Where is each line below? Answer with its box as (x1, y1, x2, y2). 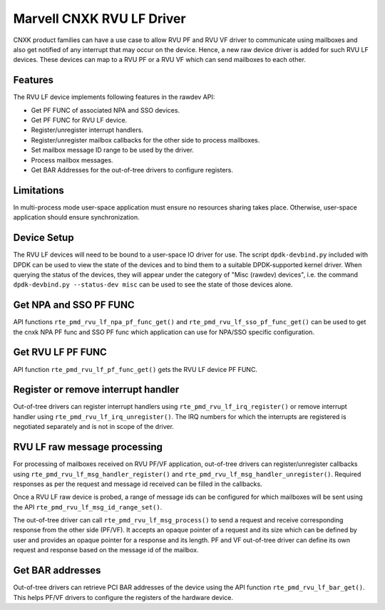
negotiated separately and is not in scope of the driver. (13, 423, 175, 431)
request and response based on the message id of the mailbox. (13, 546, 199, 554)
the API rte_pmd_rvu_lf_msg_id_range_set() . (13, 502, 163, 511)
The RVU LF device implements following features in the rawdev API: (13, 93, 215, 101)
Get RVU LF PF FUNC (13, 346, 107, 358)
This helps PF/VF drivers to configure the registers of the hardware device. (13, 593, 233, 601)
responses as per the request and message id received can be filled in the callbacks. (13, 480, 263, 488)
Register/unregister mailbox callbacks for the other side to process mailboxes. (31, 135, 260, 144)
